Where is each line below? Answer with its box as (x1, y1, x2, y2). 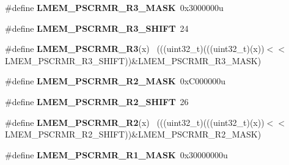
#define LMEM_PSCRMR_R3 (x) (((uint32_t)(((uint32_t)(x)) (5, 42, 265, 55)
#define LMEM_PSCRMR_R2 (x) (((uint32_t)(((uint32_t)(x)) (5, 116, 265, 128)
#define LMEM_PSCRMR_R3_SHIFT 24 (5, 21, 189, 34)
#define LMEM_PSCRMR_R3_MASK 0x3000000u (5, 1, 224, 13)
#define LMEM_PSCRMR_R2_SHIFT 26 (5, 95, 189, 108)
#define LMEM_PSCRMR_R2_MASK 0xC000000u (5, 75, 225, 87)
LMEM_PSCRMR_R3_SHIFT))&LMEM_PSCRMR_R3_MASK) (5, 54, 262, 67)
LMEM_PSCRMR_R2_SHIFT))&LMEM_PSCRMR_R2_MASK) (5, 128, 262, 141)
